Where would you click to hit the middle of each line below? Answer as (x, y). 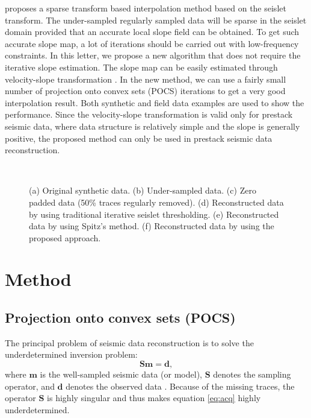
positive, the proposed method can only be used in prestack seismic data (139, 138)
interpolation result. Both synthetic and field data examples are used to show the (155, 102)
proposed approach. (65, 237)
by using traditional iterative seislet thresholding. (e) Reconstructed (154, 214)
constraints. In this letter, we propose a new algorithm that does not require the (153, 55)
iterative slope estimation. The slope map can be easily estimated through (141, 67)
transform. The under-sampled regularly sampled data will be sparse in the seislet (156, 20)
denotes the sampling (252, 374)
